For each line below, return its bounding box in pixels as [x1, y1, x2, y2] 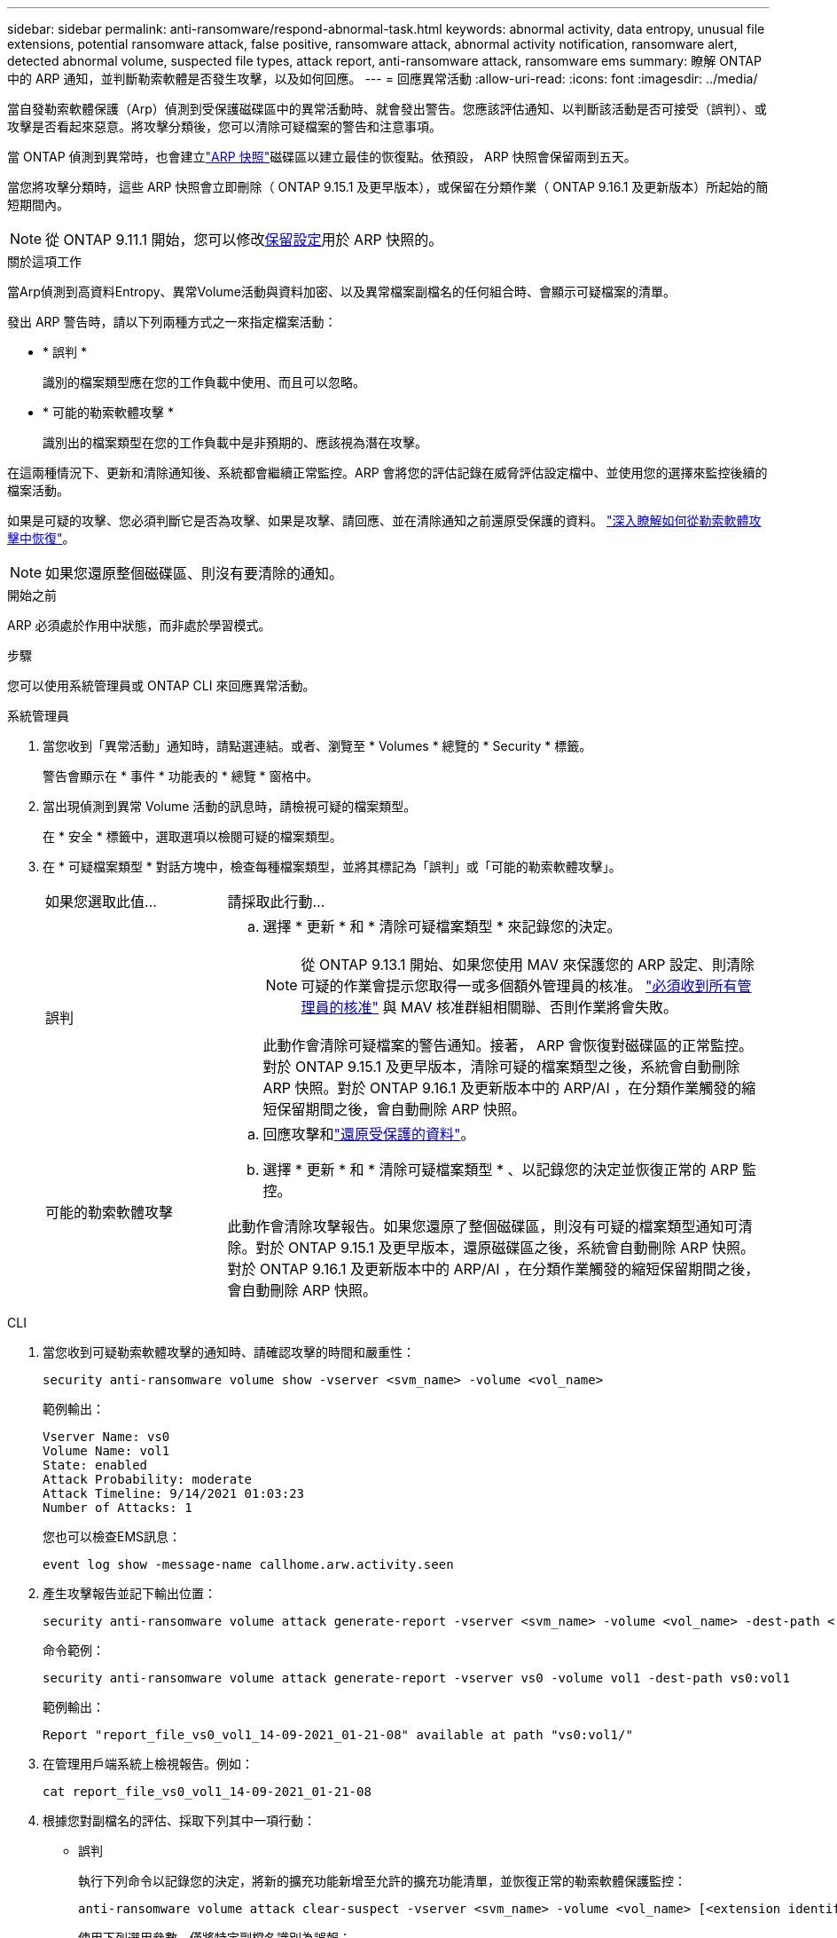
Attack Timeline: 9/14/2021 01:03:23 [43, 1486, 305, 1501]
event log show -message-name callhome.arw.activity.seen [43, 1557, 454, 1572]
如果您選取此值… [45, 893, 157, 910]
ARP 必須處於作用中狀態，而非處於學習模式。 [7, 618, 271, 633]
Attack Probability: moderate [43, 1472, 253, 1486]
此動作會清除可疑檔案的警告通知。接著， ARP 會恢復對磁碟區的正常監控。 [262, 1036, 754, 1054]
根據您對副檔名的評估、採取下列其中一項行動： [43, 1813, 316, 1828]
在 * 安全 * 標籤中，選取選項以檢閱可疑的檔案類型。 [43, 829, 342, 844]
